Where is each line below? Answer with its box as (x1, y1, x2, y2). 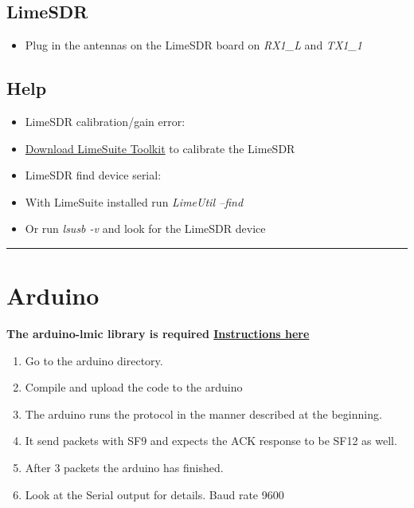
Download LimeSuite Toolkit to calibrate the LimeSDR (25, 140, 295, 156)
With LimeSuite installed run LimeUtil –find (25, 193, 244, 210)
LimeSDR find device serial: (25, 167, 162, 183)
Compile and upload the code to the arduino (25, 379, 243, 396)
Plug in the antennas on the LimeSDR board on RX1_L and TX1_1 (25, 37, 362, 53)
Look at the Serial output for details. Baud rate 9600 (25, 486, 284, 502)
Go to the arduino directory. (25, 352, 163, 368)
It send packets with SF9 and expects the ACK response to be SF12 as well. (25, 432, 397, 449)
